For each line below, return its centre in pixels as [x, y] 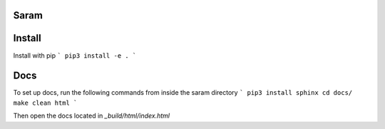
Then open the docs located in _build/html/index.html [92, 116]
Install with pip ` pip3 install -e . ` [75, 55]
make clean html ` [45, 103]
